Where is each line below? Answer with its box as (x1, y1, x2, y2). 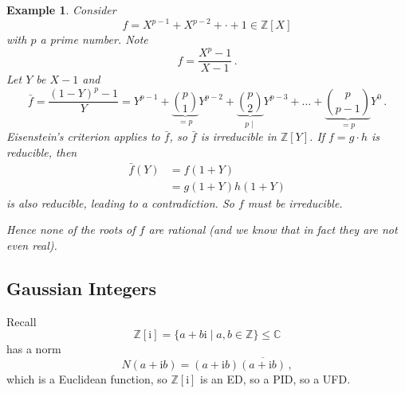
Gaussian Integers (6, 275, 157, 300)
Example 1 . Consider (6, 2, 116, 18)
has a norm (6, 340, 61, 357)
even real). (6, 236, 57, 253)
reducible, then (6, 143, 77, 160)
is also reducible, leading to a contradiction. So (6, 194, 234, 211)
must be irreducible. (247, 194, 343, 211)
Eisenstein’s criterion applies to (6, 128, 160, 145)
